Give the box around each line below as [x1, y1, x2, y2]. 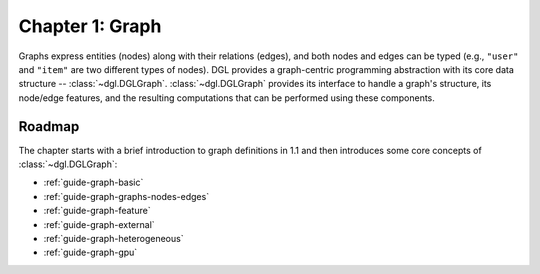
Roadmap [18, 118, 80, 135]
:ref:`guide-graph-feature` [43, 205, 151, 217]
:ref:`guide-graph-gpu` [43, 246, 138, 259]
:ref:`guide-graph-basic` [43, 176, 144, 189]
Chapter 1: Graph [18, 15, 162, 37]
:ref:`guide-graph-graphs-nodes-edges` [43, 190, 210, 202]
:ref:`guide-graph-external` [43, 218, 155, 230]
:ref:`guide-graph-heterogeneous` [43, 232, 184, 244]
